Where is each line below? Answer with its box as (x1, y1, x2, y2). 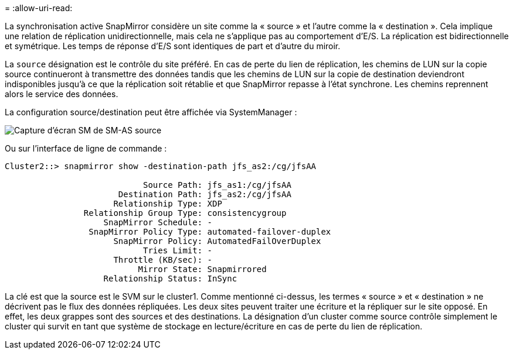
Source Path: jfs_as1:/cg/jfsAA (143, 180, 291, 190)
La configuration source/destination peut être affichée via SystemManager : (5, 107, 297, 117)
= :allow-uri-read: (5, 3, 73, 13)
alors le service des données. (5, 89, 118, 99)
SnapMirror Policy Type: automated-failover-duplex (89, 227, 331, 236)
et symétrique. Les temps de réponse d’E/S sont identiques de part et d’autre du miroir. (5, 41, 341, 51)
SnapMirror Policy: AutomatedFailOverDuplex (113, 236, 321, 246)
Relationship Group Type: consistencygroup (83, 208, 287, 218)
